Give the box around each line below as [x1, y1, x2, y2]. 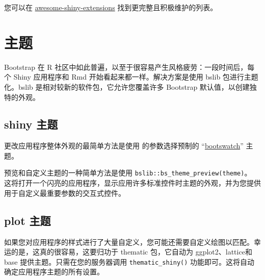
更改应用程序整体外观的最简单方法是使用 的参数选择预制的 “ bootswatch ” [4, 140, 244, 151]
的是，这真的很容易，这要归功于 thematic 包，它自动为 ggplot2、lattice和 [11, 246, 252, 257]
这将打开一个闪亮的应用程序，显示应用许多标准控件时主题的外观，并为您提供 [4, 177, 261, 188]
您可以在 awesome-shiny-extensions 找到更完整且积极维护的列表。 [4, 2, 218, 12]
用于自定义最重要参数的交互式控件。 [4, 187, 125, 198]
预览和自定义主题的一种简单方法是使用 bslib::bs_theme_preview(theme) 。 [4, 167, 252, 178]
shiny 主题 [4, 116, 58, 132]
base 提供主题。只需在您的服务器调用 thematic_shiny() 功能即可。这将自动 [4, 256, 255, 267]
